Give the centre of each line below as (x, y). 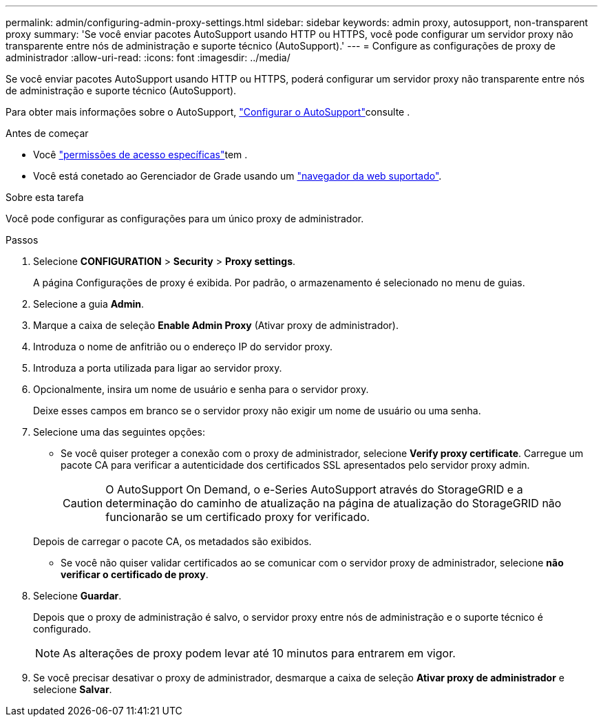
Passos (22, 240)
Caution (83, 503)
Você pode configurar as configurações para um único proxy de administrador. (185, 219)
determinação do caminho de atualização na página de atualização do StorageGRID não (334, 503)
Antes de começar (47, 133)
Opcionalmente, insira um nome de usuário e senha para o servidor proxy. (201, 389)
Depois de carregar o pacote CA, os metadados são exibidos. (172, 541)
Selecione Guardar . (77, 596)
